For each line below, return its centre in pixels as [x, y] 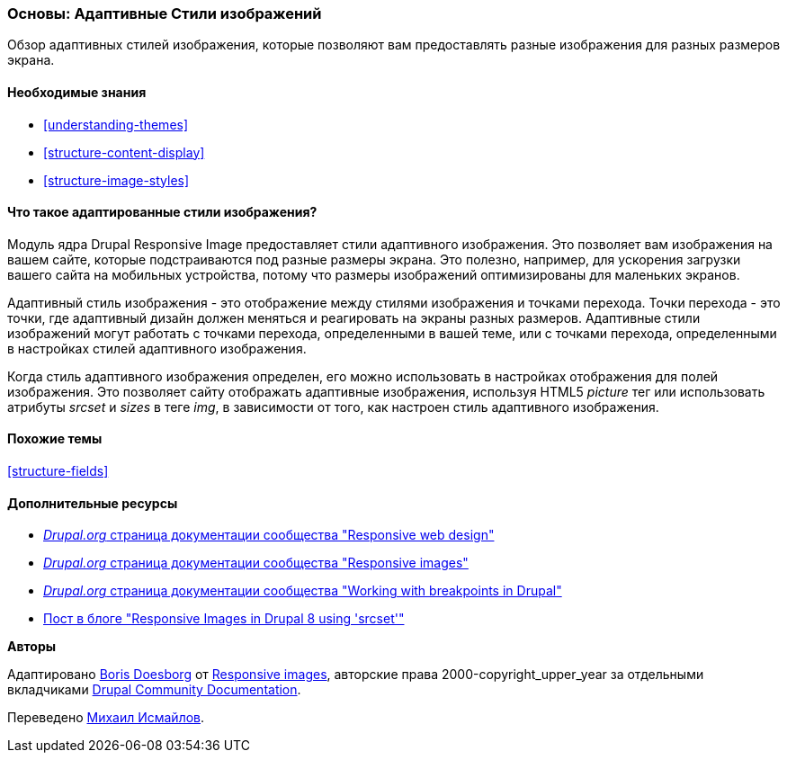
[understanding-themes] [116, 124]
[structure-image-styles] [116, 180]
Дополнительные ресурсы [93, 503]
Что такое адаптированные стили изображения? [162, 212]
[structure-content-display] [124, 152]
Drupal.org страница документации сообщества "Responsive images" [256, 563]
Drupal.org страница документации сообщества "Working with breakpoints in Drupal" [303, 591]
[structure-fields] [58, 471]
